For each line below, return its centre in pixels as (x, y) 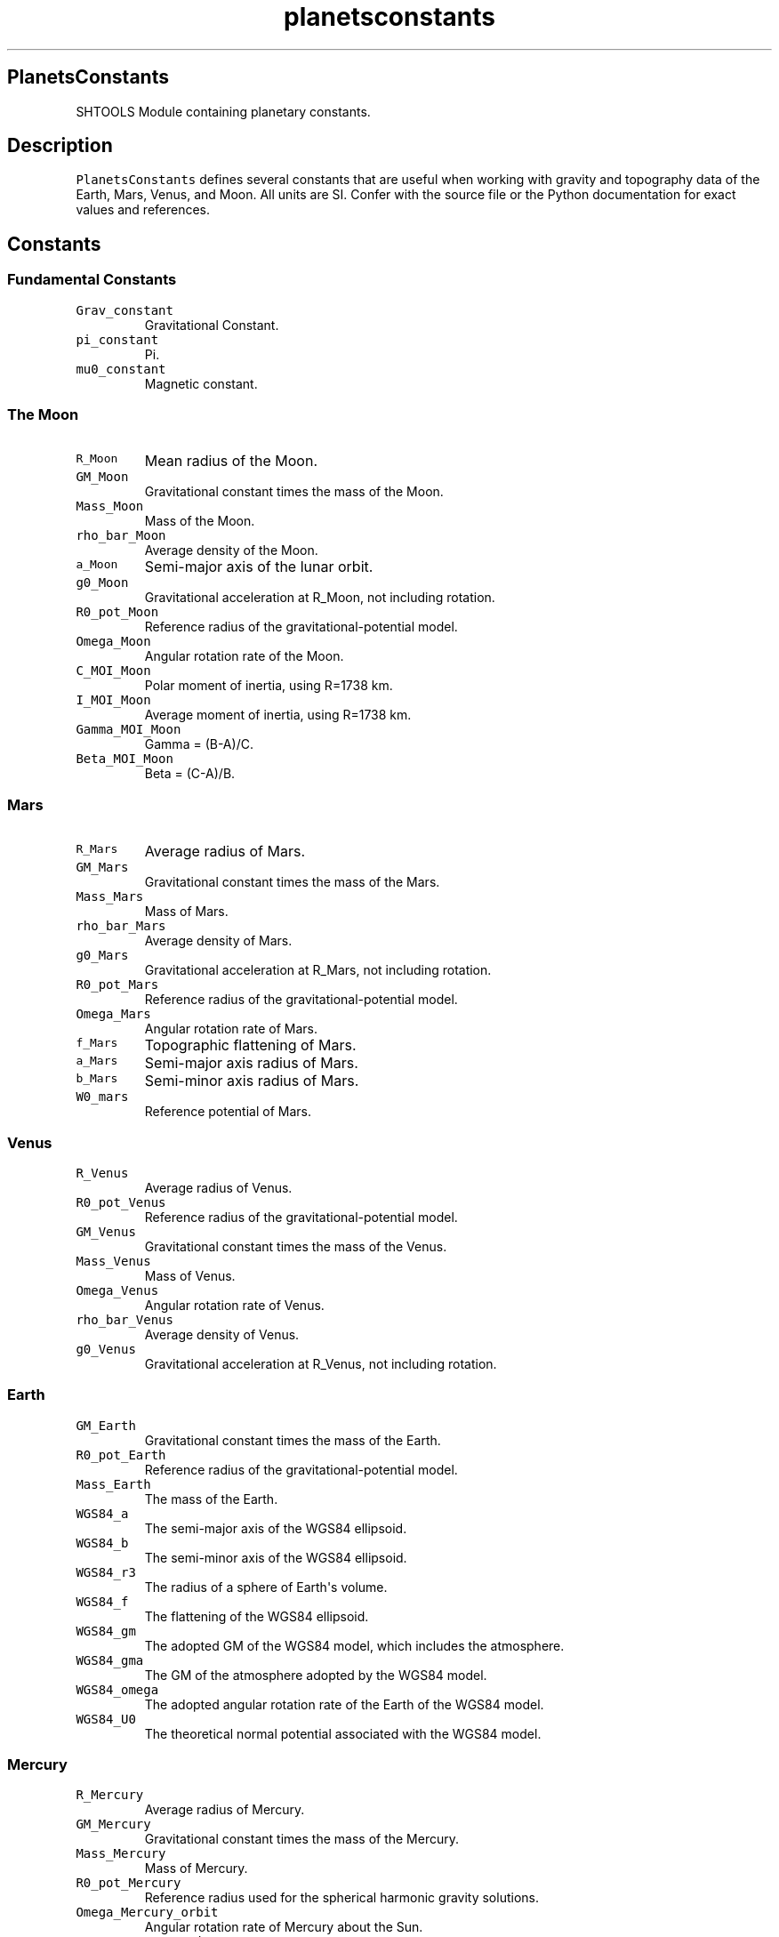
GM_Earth (106, 1425)
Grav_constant (124, 310)
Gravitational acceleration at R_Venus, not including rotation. (321, 1363)
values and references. (143, 210)
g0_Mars (102, 956)
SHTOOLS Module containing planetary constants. (223, 111)
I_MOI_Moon (113, 700)
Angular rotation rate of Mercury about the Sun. (284, 1927)
